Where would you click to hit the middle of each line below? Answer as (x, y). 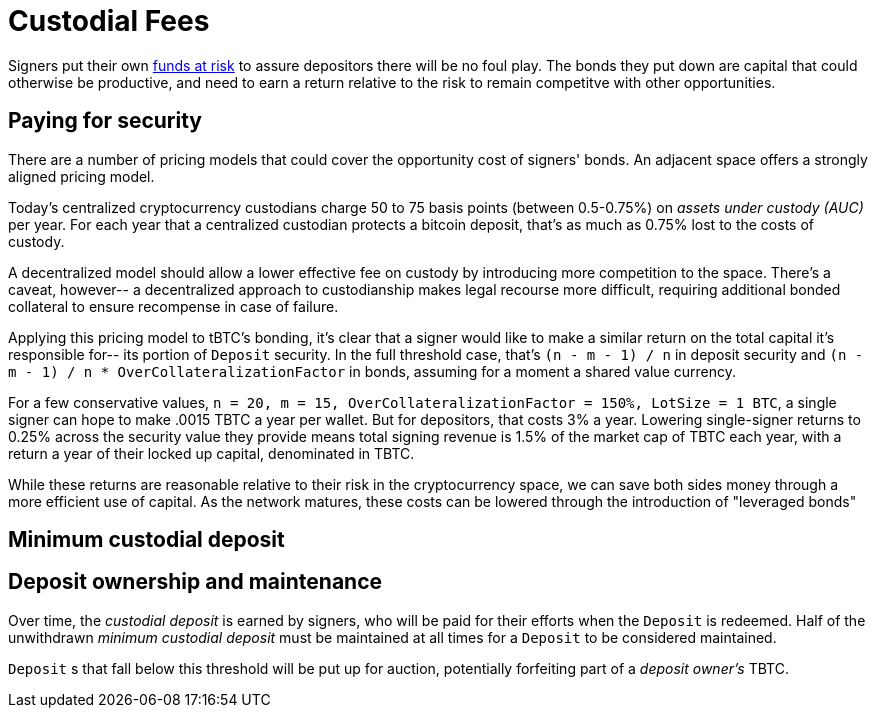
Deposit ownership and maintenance (195, 582)
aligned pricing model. (81, 176)
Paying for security (105, 121)
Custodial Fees (109, 21)
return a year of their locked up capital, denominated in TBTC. (211, 453)
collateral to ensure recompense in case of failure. (173, 306)
